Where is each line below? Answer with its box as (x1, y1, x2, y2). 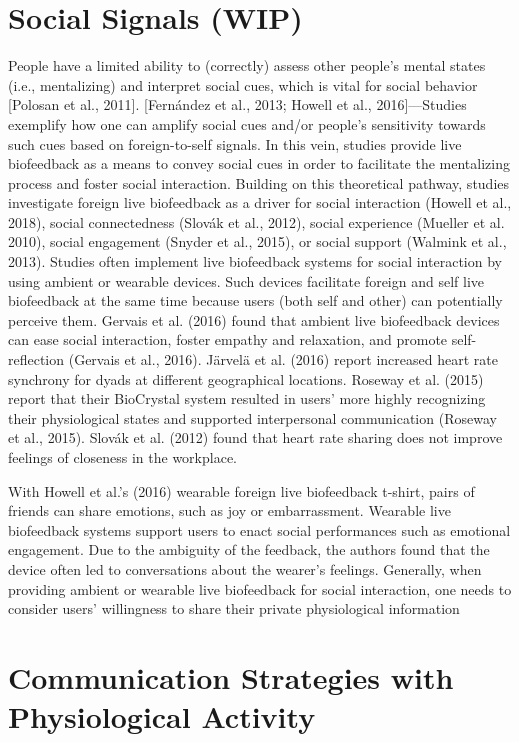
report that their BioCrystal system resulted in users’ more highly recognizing (8, 388, 486, 409)
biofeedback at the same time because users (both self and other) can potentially (8, 290, 503, 311)
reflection (8, 349, 65, 370)
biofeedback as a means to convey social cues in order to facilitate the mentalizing (8, 153, 510, 174)
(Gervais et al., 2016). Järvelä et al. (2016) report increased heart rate (68, 349, 498, 370)
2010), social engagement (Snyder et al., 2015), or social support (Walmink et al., (8, 231, 507, 252)
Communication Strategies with (8, 656, 454, 697)
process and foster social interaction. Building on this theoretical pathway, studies (8, 172, 510, 193)
